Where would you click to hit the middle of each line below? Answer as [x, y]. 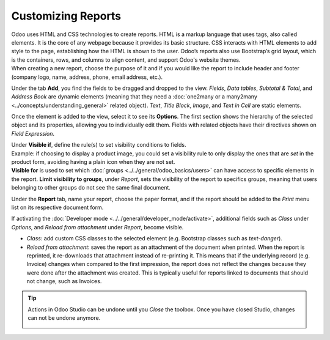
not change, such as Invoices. [64, 281]
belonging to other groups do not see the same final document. [91, 188]
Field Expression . [33, 133]
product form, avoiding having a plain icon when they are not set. [93, 162]
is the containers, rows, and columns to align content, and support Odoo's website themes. [126, 60]
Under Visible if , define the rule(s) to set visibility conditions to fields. [99, 145]
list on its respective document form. [57, 207]
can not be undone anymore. [64, 318]
